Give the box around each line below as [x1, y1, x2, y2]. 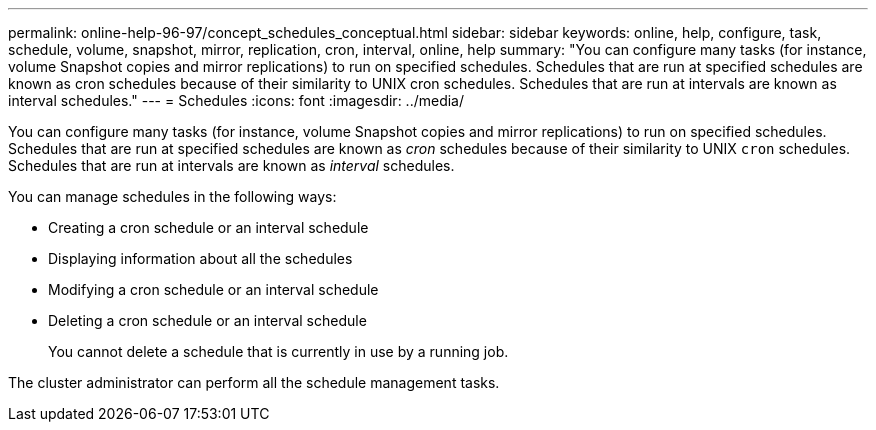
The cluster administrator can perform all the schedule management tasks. [8, 374, 500, 391]
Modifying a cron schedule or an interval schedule [48, 281, 379, 298]
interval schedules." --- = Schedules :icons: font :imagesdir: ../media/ [8, 92, 465, 109]
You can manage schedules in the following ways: [8, 188, 337, 205]
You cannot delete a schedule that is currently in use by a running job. [48, 343, 509, 360]
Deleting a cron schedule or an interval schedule [48, 312, 367, 329]
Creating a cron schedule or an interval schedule [48, 219, 369, 236]
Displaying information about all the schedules [48, 250, 353, 267]
